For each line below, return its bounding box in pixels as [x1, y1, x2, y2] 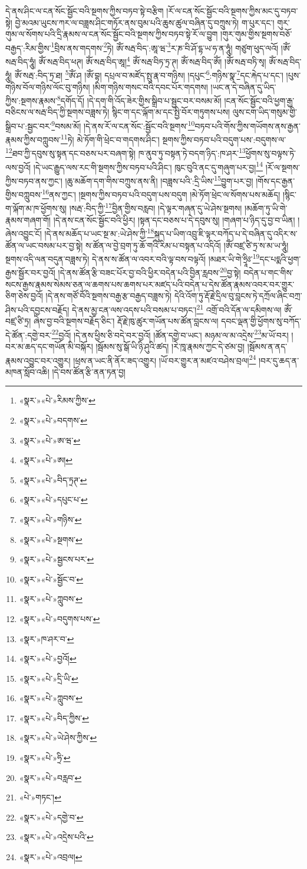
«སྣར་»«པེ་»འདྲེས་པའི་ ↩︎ [19, 831, 94, 843]
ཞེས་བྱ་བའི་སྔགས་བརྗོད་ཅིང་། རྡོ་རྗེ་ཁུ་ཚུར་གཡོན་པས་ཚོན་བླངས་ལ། [34, 315, 219, 327]
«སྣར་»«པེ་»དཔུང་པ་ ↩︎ [19, 493, 88, 506]
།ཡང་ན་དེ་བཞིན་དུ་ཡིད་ [210, 80, 276, 93]
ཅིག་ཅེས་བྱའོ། [5, 289, 43, 302]
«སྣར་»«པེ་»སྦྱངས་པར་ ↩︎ [19, 553, 94, 565]
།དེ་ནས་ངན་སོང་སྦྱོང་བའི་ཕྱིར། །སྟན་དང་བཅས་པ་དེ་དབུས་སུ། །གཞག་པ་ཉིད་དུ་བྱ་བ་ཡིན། [53, 213, 295, 226]
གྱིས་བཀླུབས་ [5, 188, 42, 200]
